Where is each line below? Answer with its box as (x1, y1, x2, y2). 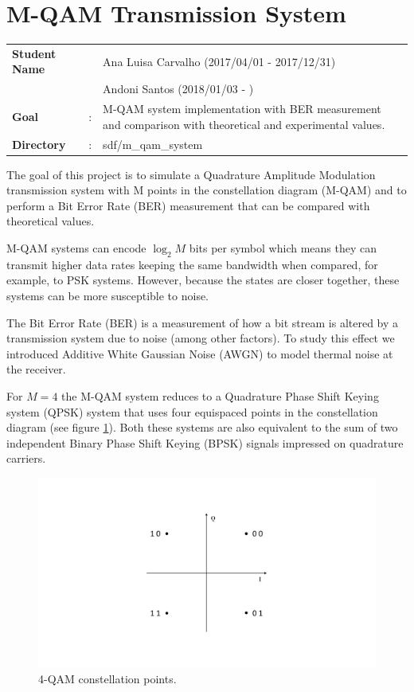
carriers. (6, 450, 46, 467)
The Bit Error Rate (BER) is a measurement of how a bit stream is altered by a (6, 314, 399, 330)
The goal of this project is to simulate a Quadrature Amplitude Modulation (6, 166, 376, 182)
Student (12, 45, 57, 61)
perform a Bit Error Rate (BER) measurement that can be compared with (6, 197, 370, 213)
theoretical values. (6, 213, 95, 229)
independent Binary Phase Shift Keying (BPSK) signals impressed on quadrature (6, 434, 404, 451)
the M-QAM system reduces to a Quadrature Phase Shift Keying (61, 388, 379, 405)
